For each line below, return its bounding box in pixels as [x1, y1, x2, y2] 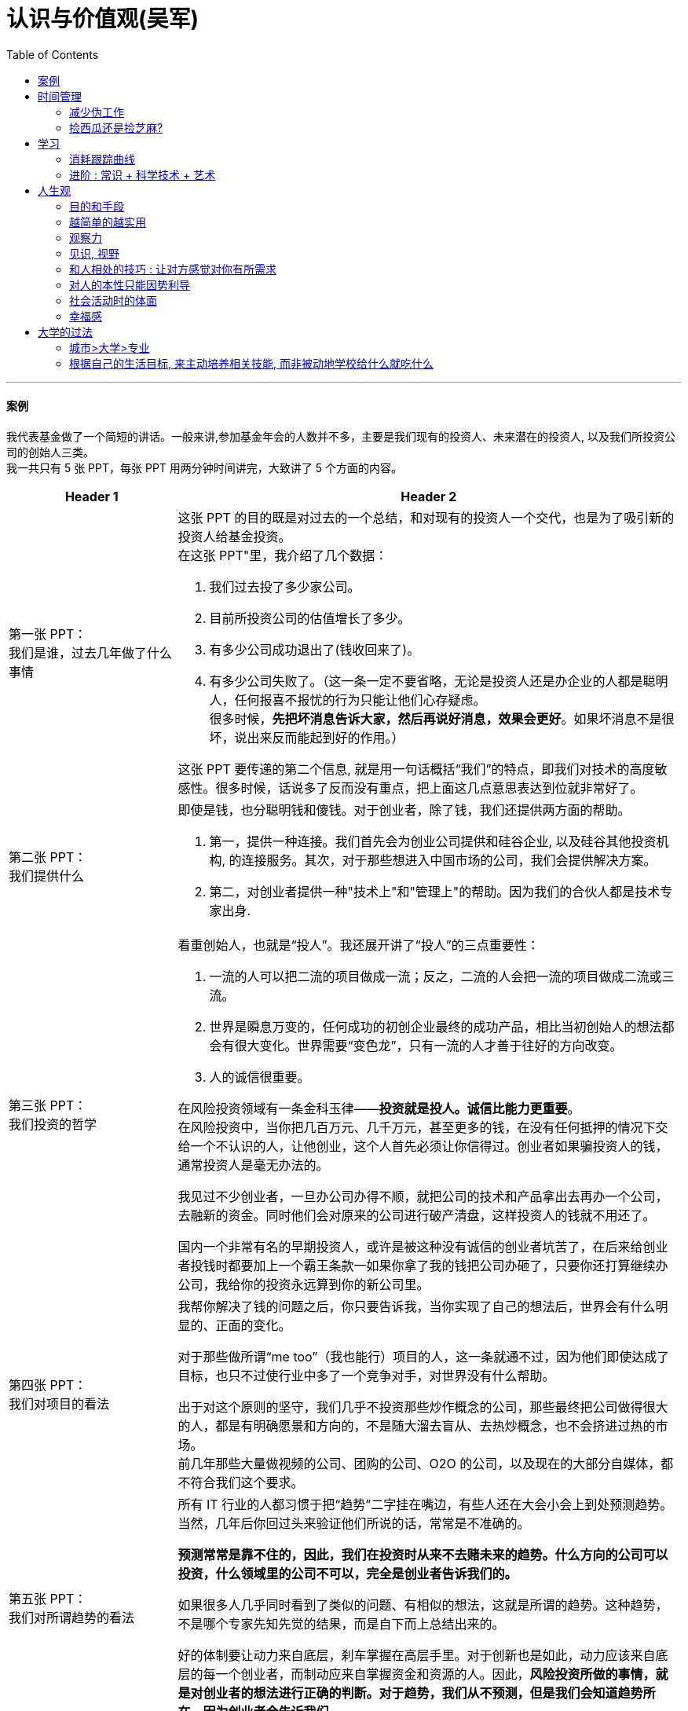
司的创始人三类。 [6, 445, 94, 459]
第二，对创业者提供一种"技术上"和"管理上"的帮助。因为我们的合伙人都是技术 [209, 883, 661, 899]
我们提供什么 [9, 867, 85, 884]
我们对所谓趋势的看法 [9, 1609, 135, 1625]
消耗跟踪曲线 [69, 152, 135, 166]
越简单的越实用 [69, 214, 146, 229]
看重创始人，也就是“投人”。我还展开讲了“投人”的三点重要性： [177, 936, 540, 953]
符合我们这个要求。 [190, 1474, 304, 1490]
